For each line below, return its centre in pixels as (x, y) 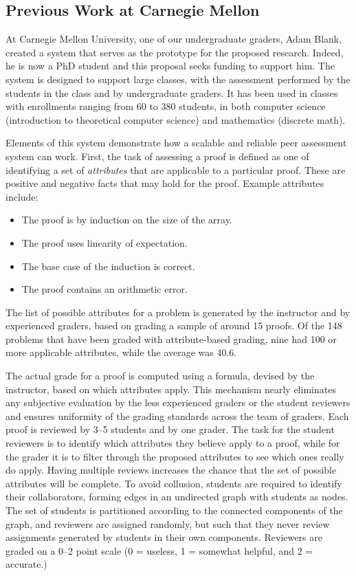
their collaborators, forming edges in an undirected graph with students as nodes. (177, 497)
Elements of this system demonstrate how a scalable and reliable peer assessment (176, 143)
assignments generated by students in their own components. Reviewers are (164, 537)
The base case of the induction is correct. (108, 266)
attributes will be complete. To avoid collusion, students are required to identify (174, 483)
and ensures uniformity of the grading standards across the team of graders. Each (177, 416)
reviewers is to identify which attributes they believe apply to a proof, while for (173, 443)
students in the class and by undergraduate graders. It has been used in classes (172, 92)
